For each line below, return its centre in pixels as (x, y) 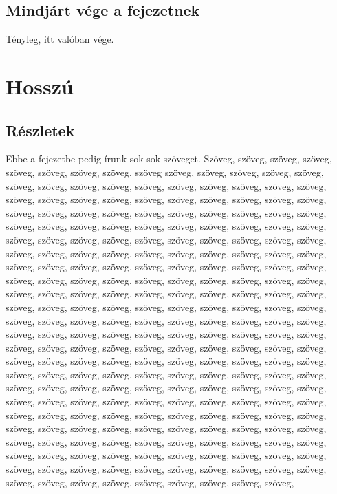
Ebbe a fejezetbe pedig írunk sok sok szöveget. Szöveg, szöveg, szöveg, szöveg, (169, 159)
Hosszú (40, 86)
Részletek (40, 130)
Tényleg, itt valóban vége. (60, 39)
